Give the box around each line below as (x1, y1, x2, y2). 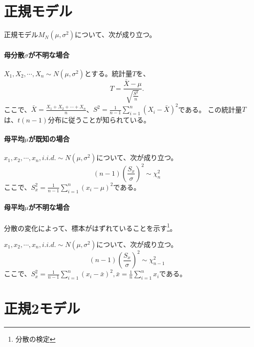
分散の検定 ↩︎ (15, 334, 56, 344)
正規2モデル (4, 298, 81, 318)
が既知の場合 (28, 134, 70, 144)
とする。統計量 (85, 68, 132, 78)
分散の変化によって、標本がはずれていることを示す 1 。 (4, 221, 177, 233)
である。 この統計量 (178, 104, 242, 114)
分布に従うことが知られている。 (48, 115, 150, 125)
